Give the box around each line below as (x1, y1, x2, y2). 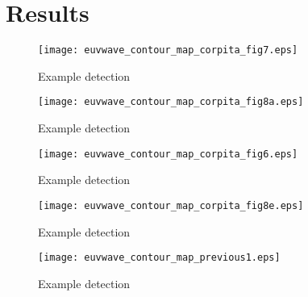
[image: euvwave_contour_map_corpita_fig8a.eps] (38, 96, 304, 108)
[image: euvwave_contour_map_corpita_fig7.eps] (38, 44, 298, 56)
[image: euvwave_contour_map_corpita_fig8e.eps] (38, 199, 304, 211)
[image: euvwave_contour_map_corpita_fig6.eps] (38, 148, 298, 160)
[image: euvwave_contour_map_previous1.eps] (38, 252, 281, 264)
